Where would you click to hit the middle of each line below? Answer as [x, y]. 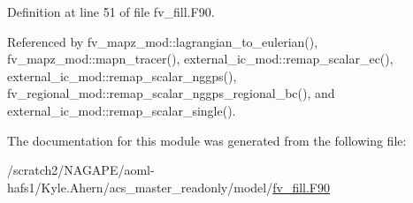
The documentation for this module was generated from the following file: [207, 140]
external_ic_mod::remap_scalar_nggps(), [122, 75]
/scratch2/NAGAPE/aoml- [81, 170]
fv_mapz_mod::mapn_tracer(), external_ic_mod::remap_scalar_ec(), [200, 59]
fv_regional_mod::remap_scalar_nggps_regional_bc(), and [171, 93]
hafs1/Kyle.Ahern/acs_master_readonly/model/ [140, 187]
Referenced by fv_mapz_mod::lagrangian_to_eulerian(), [163, 41]
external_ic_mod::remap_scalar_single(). [122, 110]
